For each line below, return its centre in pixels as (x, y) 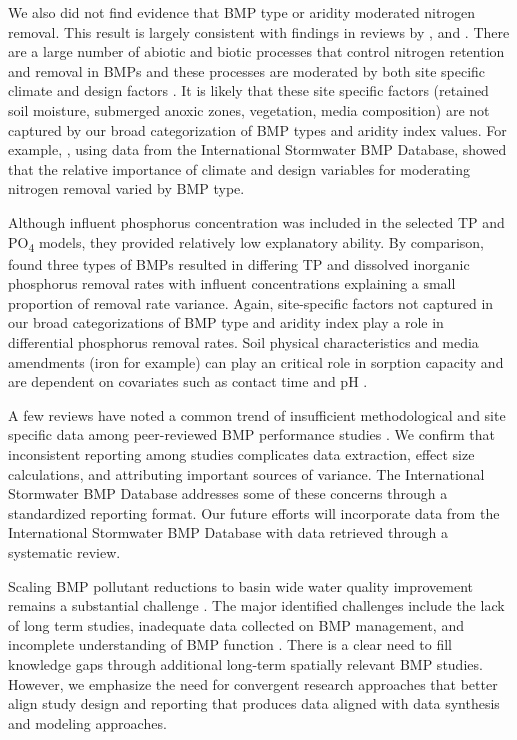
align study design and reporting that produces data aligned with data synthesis (254, 703)
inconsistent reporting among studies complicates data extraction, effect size (241, 454)
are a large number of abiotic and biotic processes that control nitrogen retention (256, 51)
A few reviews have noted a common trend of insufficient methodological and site (257, 414)
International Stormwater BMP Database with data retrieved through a (228, 532)
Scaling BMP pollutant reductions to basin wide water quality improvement (241, 585)
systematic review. (64, 551)
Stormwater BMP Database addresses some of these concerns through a (228, 493)
